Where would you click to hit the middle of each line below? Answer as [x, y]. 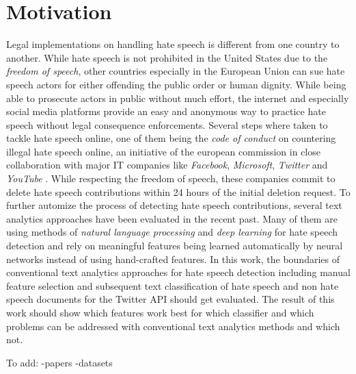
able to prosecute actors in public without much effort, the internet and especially [178, 98]
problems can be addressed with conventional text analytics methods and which [173, 326]
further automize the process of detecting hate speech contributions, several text [174, 205]
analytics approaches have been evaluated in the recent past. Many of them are [172, 218]
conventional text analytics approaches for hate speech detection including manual [178, 272]
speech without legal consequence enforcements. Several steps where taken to [167, 124]
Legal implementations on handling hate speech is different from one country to [173, 44]
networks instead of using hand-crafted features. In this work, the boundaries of [173, 259]
